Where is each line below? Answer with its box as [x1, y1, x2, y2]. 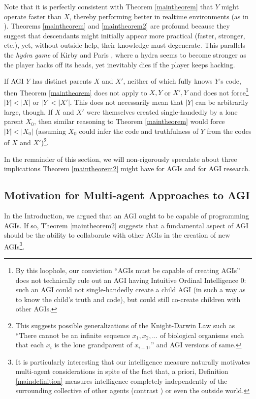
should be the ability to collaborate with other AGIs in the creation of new [4, 230, 230, 240]
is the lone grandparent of [54, 339, 132, 350]
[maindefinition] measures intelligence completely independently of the [15, 375, 227, 386]
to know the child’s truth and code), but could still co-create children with [15, 294, 241, 304]
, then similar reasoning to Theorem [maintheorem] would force [34, 116, 225, 126]
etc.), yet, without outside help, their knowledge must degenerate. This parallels [4, 40, 246, 50]
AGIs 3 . [4, 240, 25, 251]
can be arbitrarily [195, 97, 249, 107]
